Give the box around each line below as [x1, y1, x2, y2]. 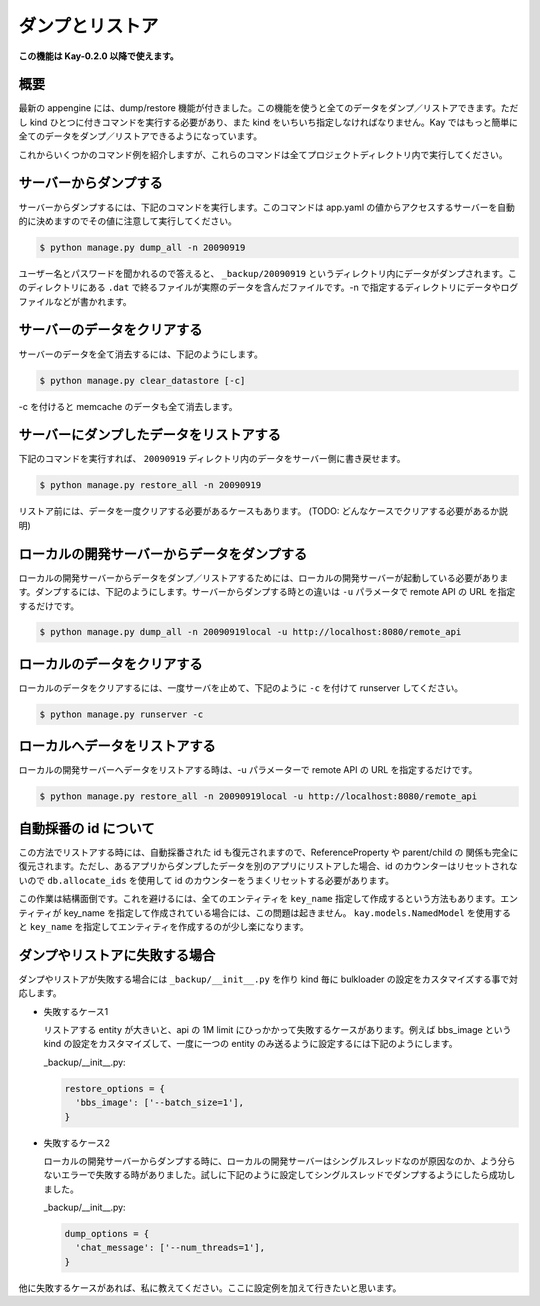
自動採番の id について [18, 820, 155, 837]
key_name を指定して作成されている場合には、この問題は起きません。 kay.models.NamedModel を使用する [63, 906, 512, 919]
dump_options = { [64, 1228, 150, 1240]
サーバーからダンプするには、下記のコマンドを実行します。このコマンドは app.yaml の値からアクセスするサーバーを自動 [18, 201, 515, 213]
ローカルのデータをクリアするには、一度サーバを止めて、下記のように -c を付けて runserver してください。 [18, 681, 464, 694]
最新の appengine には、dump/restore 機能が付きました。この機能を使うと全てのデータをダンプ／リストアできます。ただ [18, 102, 519, 114]
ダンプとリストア [18, 15, 159, 37]
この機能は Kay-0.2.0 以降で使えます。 [18, 50, 179, 62]
